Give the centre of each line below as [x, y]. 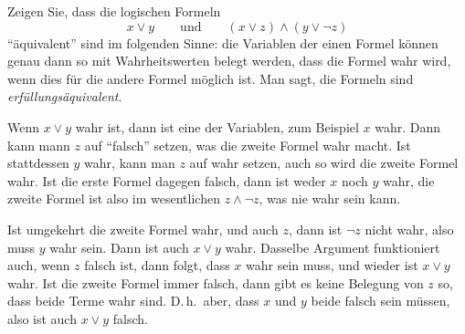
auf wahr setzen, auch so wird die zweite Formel [324, 163]
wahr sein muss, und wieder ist [332, 265]
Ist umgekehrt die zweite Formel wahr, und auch [143, 229]
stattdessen [38, 163]
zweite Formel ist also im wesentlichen [114, 198]
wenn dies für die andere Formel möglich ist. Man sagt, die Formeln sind [211, 78]
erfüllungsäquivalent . [65, 96]
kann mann [39, 145]
